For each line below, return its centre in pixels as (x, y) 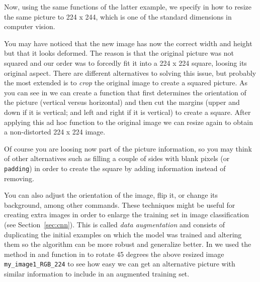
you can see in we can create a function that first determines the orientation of (125, 92)
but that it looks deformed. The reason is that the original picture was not (119, 53)
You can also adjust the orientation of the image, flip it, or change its (111, 195)
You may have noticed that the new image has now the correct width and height (128, 43)
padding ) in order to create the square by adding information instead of (115, 168)
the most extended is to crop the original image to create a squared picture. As (126, 83)
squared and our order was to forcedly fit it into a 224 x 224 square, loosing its (125, 62)
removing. (19, 178)
